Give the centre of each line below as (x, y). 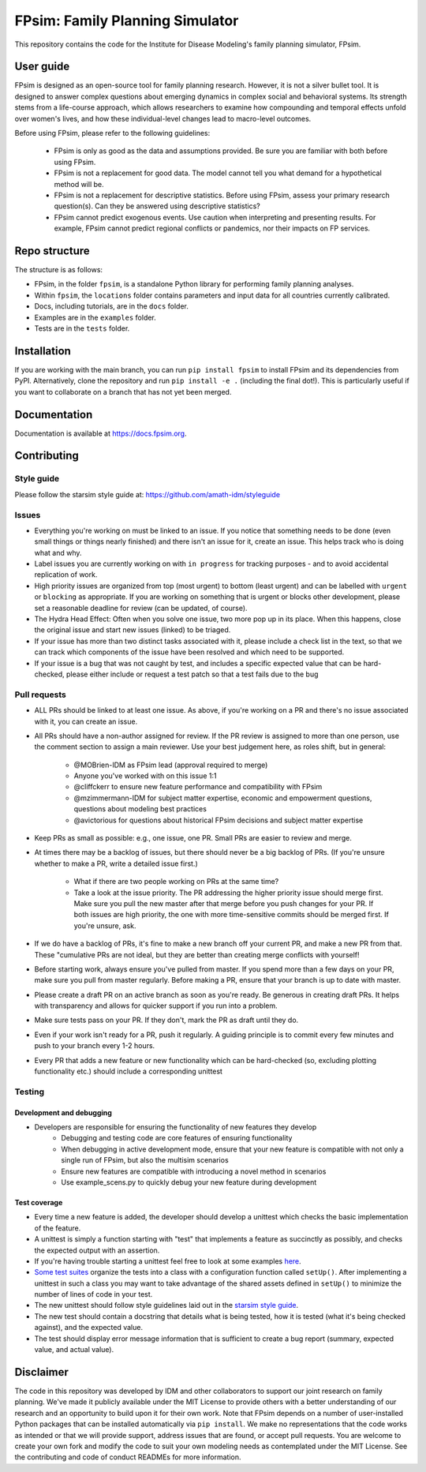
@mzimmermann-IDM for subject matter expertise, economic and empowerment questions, (223, 798)
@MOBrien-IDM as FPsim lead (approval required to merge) (171, 765)
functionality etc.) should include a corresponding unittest (128, 1071)
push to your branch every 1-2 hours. (95, 1046)
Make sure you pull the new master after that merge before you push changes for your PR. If (224, 903)
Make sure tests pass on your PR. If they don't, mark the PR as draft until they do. (166, 1020)
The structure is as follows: (58, 270)
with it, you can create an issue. (86, 721)
